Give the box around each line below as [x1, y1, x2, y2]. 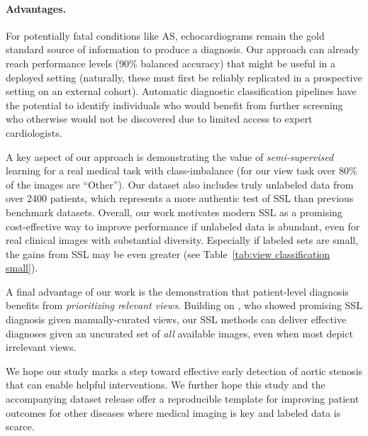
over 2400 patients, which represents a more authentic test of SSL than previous [6, 191, 354, 206]
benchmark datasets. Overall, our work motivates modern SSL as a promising [6, 204, 342, 219]
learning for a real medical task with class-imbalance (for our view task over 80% [6, 163, 357, 178]
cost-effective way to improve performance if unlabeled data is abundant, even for [6, 218, 360, 233]
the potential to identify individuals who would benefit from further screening [6, 97, 343, 112]
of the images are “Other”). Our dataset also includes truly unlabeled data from [6, 177, 354, 191]
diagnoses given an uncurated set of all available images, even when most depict [6, 325, 353, 340]
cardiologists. [6, 125, 62, 140]
